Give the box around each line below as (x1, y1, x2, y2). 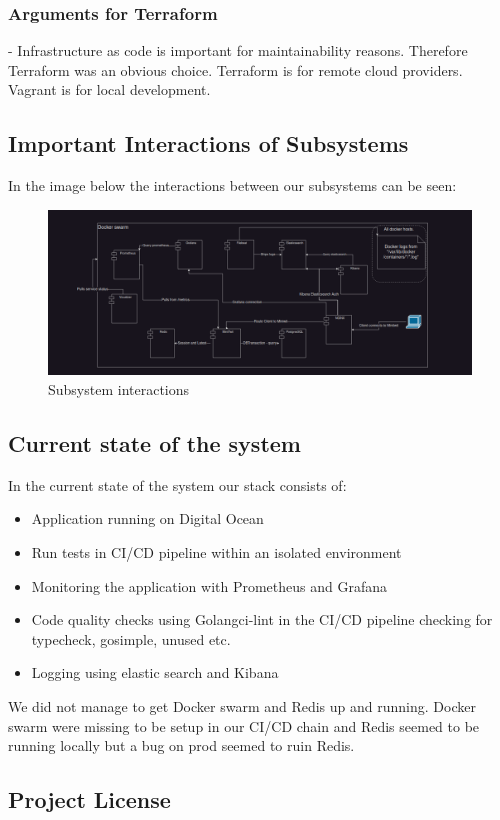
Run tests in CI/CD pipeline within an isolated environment (31, 542, 402, 562)
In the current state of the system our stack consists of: (8, 474, 347, 495)
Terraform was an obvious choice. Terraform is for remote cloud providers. (8, 59, 463, 80)
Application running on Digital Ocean (31, 508, 264, 529)
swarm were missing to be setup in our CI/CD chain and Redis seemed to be (8, 715, 480, 736)
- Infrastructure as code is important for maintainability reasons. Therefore (8, 40, 468, 61)
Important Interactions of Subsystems (8, 128, 409, 159)
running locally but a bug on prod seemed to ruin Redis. (8, 735, 355, 756)
